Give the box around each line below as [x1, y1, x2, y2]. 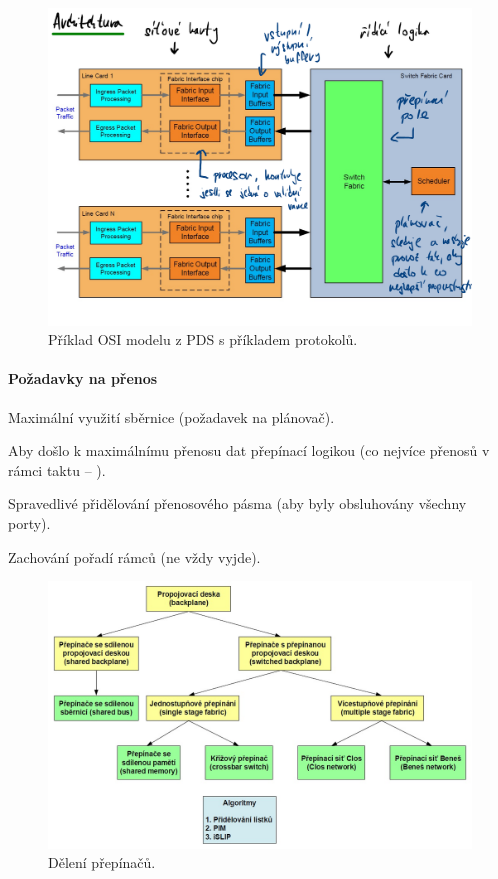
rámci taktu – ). [8, 459, 106, 480]
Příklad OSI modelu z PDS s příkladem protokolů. [48, 329, 358, 350]
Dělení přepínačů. [48, 852, 156, 873]
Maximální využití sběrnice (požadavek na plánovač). [8, 406, 335, 427]
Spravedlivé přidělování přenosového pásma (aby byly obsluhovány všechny [8, 493, 467, 514]
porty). [8, 512, 51, 533]
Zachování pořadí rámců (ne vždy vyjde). [8, 546, 261, 567]
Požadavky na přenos [8, 368, 158, 389]
